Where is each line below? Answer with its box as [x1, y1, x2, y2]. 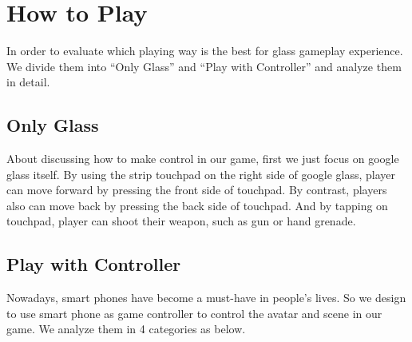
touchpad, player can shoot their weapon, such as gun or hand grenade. [6, 213, 356, 229]
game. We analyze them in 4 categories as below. [6, 320, 246, 337]
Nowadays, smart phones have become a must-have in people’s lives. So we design [6, 289, 406, 306]
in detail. [6, 74, 50, 90]
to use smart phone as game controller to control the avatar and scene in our [6, 304, 382, 321]
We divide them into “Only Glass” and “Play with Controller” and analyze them [6, 58, 402, 74]
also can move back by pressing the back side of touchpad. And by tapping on [6, 197, 388, 213]
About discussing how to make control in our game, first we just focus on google [6, 150, 399, 167]
